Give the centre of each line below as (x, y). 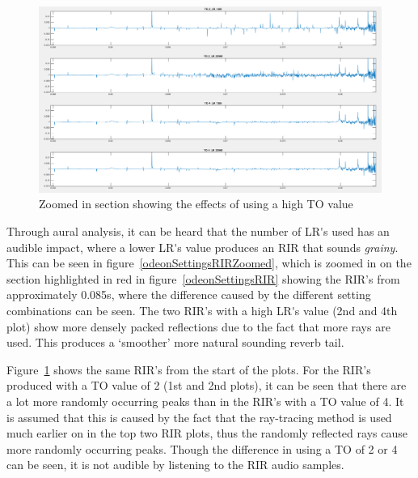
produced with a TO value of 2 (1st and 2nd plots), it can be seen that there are (207, 385)
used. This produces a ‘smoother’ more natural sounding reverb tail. (175, 342)
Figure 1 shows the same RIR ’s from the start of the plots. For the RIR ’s (189, 369)
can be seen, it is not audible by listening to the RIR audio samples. (175, 465)
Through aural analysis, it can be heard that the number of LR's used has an (198, 230)
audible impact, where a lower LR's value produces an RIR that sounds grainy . (203, 247)
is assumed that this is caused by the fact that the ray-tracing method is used (199, 417)
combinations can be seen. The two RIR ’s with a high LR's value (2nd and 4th (202, 310)
